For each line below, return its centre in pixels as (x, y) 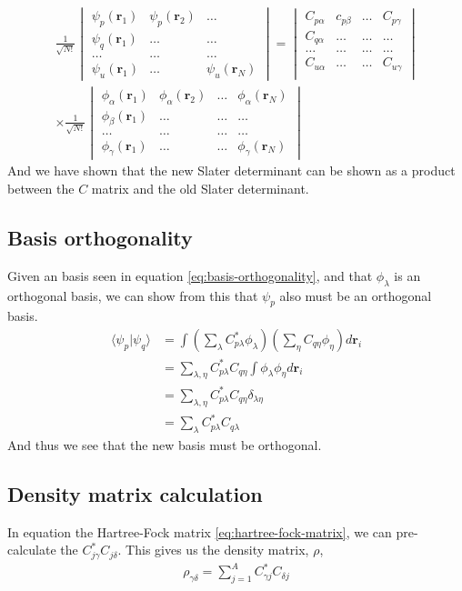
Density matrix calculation (135, 494)
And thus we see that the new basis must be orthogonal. (165, 445)
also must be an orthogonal (356, 295)
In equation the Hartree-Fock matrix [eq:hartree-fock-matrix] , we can (200, 531)
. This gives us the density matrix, (213, 550)
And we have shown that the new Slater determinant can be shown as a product (231, 170)
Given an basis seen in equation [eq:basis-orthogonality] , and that (190, 275)
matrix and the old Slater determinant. (200, 189)
